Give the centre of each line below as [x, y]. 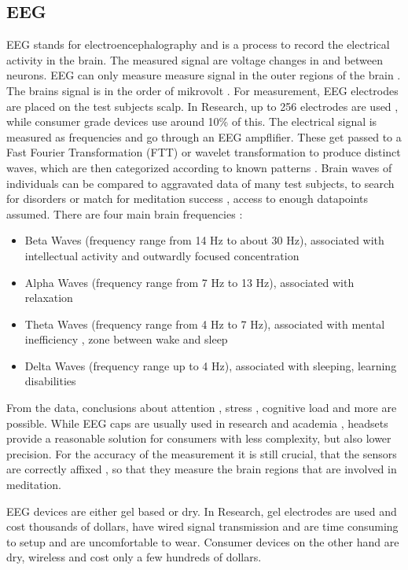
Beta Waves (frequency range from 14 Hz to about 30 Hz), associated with [204, 240]
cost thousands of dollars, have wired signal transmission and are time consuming [202, 526]
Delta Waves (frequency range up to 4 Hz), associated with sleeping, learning [211, 365]
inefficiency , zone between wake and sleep [126, 339]
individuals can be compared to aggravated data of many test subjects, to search [200, 183]
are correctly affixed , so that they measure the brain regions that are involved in [202, 469]
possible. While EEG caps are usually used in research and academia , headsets [197, 423]
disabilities [50, 381]
